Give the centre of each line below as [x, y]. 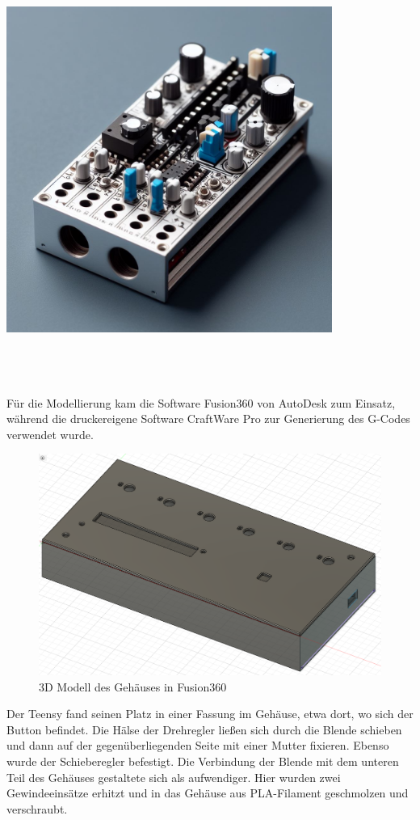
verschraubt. [37, 808]
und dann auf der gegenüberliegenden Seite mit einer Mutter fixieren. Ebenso [198, 745]
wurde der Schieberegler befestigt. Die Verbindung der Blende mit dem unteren [203, 761]
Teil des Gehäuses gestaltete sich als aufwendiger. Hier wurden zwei [174, 777]
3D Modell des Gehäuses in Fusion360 [133, 686]
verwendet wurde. [50, 434]
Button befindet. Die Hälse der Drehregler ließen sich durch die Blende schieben [204, 729]
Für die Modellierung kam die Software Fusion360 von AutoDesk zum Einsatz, [201, 402]
